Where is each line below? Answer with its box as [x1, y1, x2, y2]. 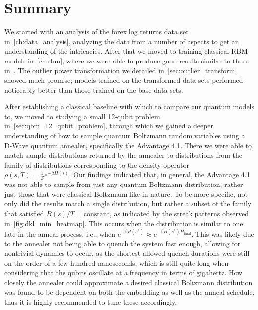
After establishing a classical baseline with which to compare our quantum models [4, 101, 255, 112]
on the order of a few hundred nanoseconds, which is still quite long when [4, 257, 229, 268]
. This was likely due [191, 228, 254, 239]
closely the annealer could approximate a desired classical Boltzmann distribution [4, 277, 253, 287]
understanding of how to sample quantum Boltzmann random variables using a [4, 130, 245, 141]
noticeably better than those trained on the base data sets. [4, 84, 183, 95]
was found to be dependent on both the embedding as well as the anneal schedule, [4, 287, 255, 297]
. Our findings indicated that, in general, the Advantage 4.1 [69, 169, 250, 180]
